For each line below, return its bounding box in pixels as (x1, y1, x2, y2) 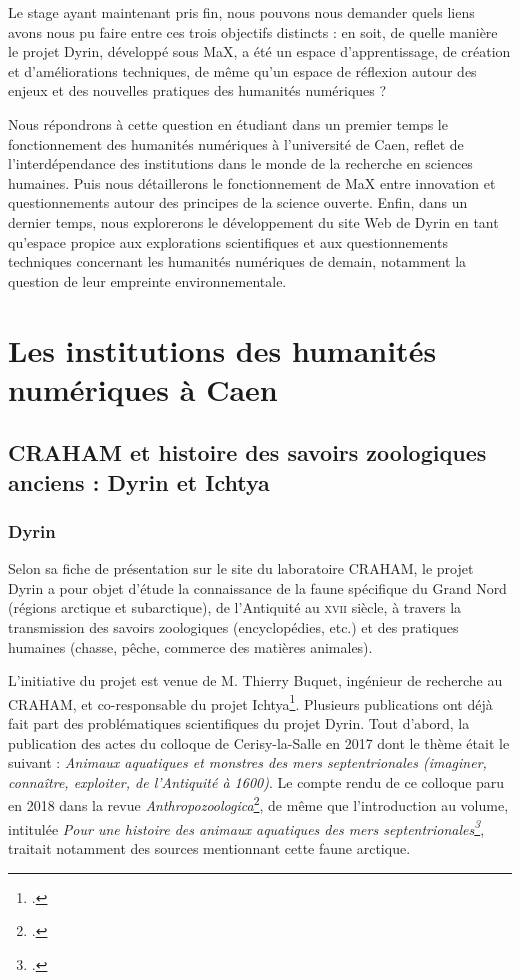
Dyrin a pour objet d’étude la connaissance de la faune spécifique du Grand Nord (8, 577, 507, 598)
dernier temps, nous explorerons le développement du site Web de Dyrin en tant (8, 211, 499, 232)
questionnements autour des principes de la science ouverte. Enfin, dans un (8, 192, 468, 213)
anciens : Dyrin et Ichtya (8, 466, 270, 497)
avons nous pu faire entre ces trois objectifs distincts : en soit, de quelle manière (8, 21, 498, 42)
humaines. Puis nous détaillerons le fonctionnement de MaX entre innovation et (8, 172, 496, 193)
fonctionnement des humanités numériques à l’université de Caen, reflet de (8, 133, 464, 154)
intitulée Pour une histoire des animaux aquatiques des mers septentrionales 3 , (8, 815, 485, 839)
